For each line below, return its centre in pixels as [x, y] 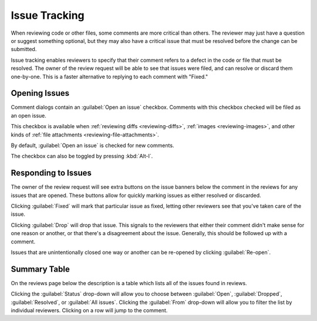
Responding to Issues [51, 173]
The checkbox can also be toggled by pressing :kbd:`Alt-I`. [82, 156]
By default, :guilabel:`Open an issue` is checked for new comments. [92, 145]
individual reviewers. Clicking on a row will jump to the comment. [89, 310]
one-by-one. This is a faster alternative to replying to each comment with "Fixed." [109, 76]
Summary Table [40, 269]
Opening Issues [40, 93]
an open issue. [29, 115]
